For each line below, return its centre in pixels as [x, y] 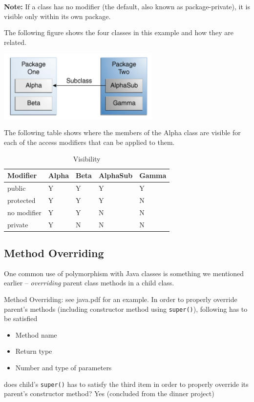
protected [21, 200]
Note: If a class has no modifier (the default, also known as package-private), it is [127, 6]
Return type [34, 351]
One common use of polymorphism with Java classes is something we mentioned [124, 273]
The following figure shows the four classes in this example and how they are [119, 32]
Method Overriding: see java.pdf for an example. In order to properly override [121, 299]
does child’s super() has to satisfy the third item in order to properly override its [126, 384]
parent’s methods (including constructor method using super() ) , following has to [126, 309]
